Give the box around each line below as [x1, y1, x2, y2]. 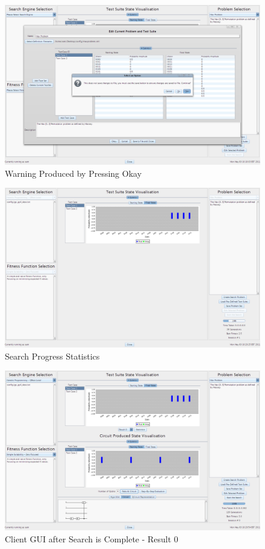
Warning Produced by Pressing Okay [5, 167, 142, 179]
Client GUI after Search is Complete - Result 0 [5, 532, 178, 545]
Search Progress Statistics [5, 349, 100, 362]
